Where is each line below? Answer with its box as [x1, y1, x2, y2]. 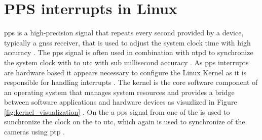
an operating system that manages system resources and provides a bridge [4, 86, 235, 97]
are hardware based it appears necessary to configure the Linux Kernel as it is [4, 67, 247, 77]
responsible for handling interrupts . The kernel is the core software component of [4, 77, 258, 87]
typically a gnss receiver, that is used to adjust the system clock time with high [4, 37, 251, 48]
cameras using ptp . [4, 126, 65, 137]
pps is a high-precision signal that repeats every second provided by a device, [4, 27, 244, 38]
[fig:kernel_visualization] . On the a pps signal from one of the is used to [4, 106, 230, 117]
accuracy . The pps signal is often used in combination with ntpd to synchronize [4, 47, 253, 58]
